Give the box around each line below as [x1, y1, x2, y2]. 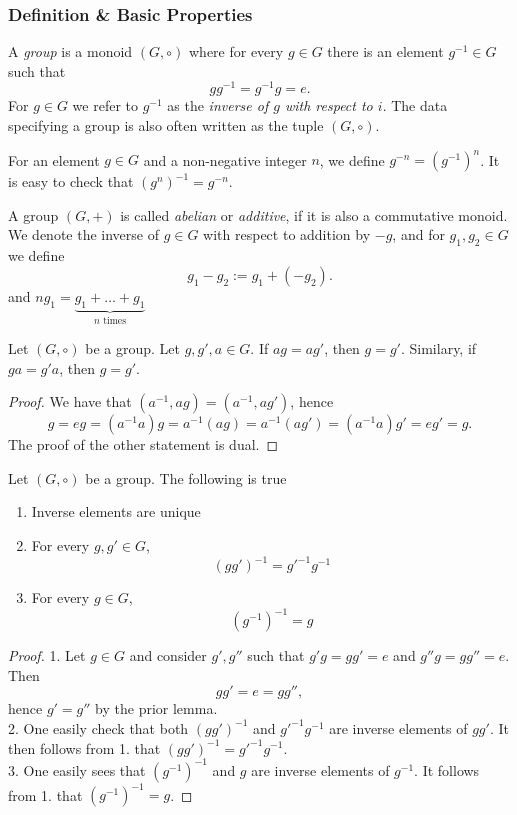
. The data [382, 95, 448, 116]
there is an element [327, 41, 444, 62]
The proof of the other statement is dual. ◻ [8, 434, 279, 455]
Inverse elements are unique [31, 501, 201, 522]
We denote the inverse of [8, 224, 159, 245]
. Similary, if [400, 337, 477, 358]
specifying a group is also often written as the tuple [8, 115, 324, 136]
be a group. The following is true [85, 467, 287, 488]
